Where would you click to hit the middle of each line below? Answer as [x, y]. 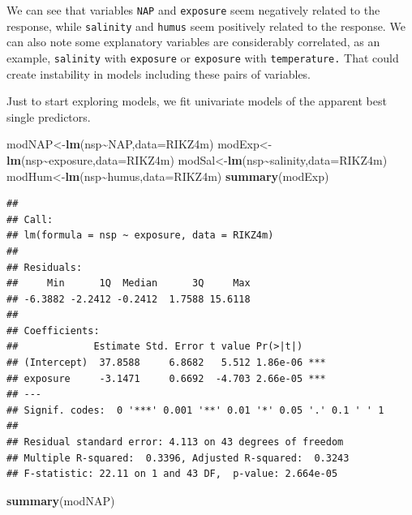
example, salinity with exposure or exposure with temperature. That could [203, 57]
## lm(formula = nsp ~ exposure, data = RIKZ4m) [140, 236]
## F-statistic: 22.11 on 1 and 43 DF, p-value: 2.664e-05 [172, 474]
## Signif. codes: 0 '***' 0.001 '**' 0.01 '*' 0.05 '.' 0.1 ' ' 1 [195, 410]
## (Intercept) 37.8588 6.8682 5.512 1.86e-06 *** [166, 363]
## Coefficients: [53, 330]
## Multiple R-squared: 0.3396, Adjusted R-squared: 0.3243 [178, 458]
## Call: [30, 219]
